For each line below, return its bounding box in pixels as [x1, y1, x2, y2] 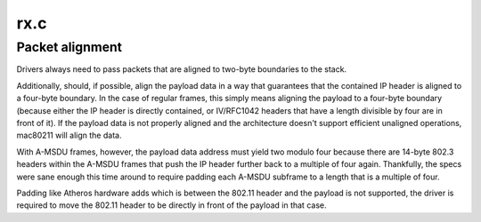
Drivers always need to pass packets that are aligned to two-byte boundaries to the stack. [16, 64, 347, 75]
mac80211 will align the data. [16, 130, 122, 141]
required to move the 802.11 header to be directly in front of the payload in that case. [16, 200, 327, 210]
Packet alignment [16, 39, 122, 55]
